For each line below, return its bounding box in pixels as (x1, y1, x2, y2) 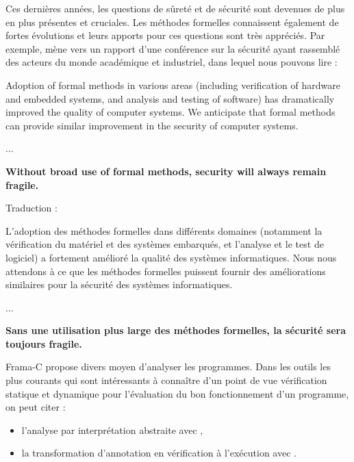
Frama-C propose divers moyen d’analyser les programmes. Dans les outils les (5, 359, 331, 374)
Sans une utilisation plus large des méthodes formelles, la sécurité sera (5, 323, 346, 337)
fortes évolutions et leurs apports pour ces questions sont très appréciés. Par (5, 28, 325, 42)
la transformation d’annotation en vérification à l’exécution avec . (21, 446, 296, 460)
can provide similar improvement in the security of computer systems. (5, 118, 299, 132)
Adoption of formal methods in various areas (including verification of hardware (5, 77, 340, 92)
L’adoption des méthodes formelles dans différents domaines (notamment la (5, 223, 323, 238)
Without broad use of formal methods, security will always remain (5, 164, 327, 178)
